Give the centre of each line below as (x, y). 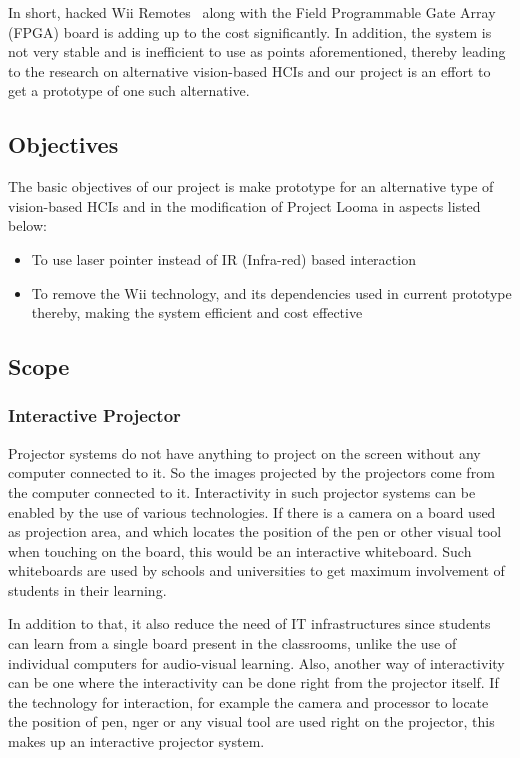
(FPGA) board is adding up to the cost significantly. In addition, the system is (250, 31)
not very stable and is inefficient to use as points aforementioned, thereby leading (257, 51)
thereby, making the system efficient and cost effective (197, 312)
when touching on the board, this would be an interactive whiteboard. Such (240, 550)
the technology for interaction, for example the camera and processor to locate (248, 701)
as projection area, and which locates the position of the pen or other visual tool (255, 531)
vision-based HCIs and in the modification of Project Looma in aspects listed (244, 205)
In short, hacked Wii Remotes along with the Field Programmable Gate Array (252, 12)
